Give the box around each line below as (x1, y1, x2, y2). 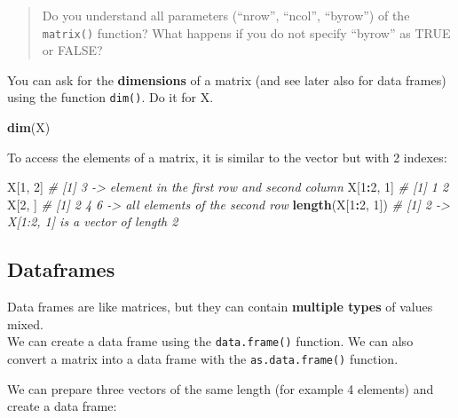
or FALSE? (42, 41, 103, 59)
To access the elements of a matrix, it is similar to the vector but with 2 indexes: (7, 147, 447, 166)
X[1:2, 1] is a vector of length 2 (7, 212, 178, 231)
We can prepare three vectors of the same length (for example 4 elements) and (7, 379, 434, 398)
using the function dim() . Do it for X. (7, 88, 214, 106)
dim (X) (7, 118, 51, 137)
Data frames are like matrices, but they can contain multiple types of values (7, 297, 433, 316)
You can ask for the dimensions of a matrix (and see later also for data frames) (7, 70, 446, 89)
